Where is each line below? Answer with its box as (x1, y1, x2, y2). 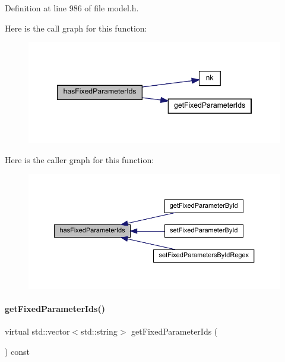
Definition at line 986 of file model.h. (5, 2, 139, 14)
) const (5, 345, 30, 358)
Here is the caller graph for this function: (5, 153, 154, 166)
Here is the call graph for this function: (5, 21, 147, 34)
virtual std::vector (5, 325, 70, 338)
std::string (81, 325, 118, 338)
